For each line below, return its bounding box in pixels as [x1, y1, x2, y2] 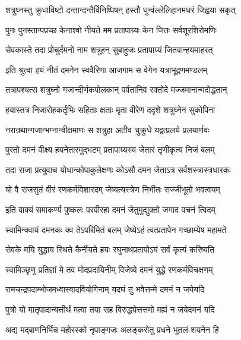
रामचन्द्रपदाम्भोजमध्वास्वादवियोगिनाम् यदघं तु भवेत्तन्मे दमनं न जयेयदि [5, 283, 205, 295]
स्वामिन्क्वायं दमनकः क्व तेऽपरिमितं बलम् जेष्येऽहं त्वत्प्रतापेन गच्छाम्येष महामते [5, 223, 227, 235]
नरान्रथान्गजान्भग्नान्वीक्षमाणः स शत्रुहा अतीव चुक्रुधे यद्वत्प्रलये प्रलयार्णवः [5, 123, 210, 136]
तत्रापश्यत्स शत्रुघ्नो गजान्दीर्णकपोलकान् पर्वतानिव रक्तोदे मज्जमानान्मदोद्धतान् [5, 83, 227, 96]
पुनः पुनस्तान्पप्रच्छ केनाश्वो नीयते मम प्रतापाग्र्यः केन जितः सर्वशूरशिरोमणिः [5, 23, 217, 36]
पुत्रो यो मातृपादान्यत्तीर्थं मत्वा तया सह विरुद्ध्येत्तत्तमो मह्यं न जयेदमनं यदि [5, 303, 215, 315]
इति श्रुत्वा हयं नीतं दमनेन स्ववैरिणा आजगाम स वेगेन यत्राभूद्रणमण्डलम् [5, 63, 208, 75]
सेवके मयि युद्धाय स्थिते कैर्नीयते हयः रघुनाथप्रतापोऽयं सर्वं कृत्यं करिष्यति [5, 243, 215, 256]
